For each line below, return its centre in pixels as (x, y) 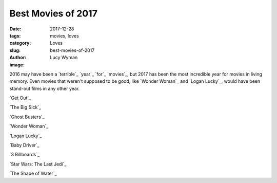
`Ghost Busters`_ (27, 117)
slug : (15, 50)
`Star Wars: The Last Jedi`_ (38, 164)
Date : (15, 29)
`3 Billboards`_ (25, 155)
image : (17, 65)
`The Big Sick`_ (25, 107)
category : (20, 43)
